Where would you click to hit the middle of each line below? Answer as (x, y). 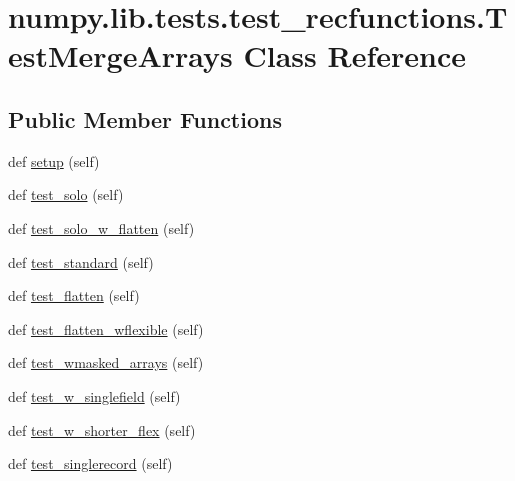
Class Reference (354, 55)
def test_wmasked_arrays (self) (106, 362)
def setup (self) (54, 160)
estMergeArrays (120, 55)
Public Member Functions (145, 118)
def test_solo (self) (66, 194)
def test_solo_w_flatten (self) (101, 227)
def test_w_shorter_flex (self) (102, 429)
